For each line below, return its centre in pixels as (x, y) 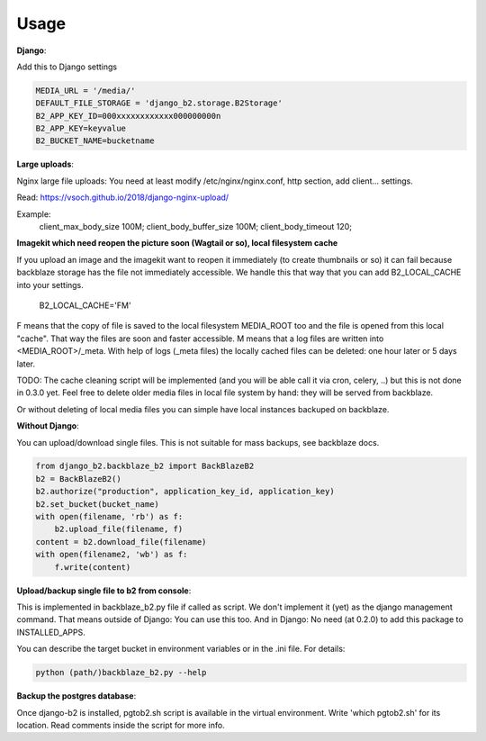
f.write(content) (93, 567)
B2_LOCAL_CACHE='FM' (85, 305)
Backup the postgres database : (76, 696)
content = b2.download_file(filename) (121, 542)
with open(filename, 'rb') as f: (109, 517)
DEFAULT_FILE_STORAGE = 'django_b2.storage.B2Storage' (159, 103)
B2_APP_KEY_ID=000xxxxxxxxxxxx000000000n (128, 116)
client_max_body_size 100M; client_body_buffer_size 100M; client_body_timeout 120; (196, 227)
